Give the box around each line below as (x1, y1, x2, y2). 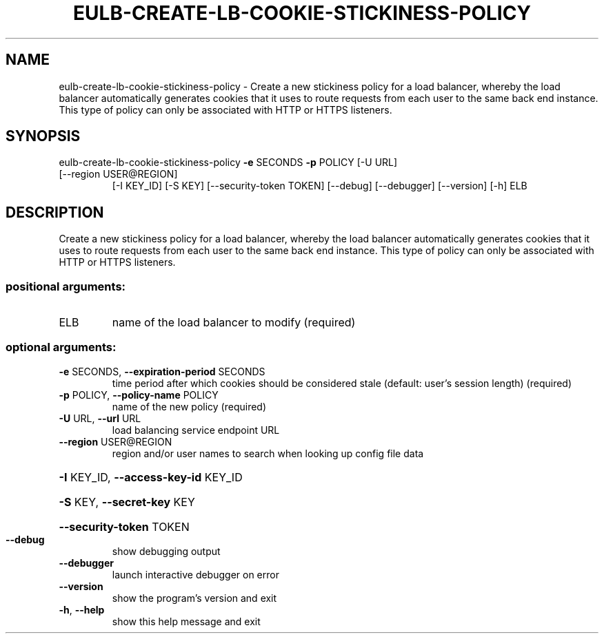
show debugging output (112, 545, 221, 557)
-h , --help (59, 603, 105, 616)
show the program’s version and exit (112, 591, 277, 604)
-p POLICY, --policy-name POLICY (59, 388, 219, 401)
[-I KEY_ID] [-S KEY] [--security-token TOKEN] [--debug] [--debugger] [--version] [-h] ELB (112, 180, 527, 192)
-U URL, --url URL (59, 412, 141, 424)
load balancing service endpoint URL (112, 423, 280, 436)
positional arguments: (6, 279, 126, 293)
